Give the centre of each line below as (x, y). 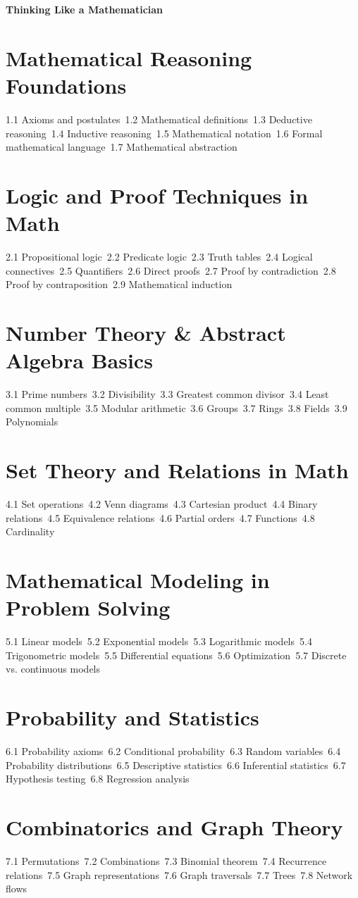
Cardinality (30, 531)
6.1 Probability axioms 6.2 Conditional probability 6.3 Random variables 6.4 (173, 751)
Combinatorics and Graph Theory (174, 827)
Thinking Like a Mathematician (85, 9)
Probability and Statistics (132, 717)
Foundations (66, 85)
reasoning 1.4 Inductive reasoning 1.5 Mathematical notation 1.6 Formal (164, 133)
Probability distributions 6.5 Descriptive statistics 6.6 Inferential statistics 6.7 (176, 765)
